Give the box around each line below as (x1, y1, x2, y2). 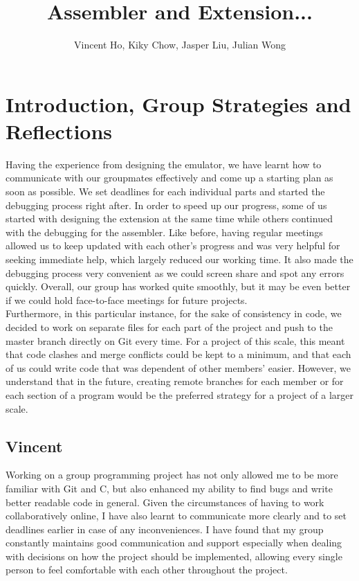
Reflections (6, 116, 113, 145)
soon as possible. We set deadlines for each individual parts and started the (6, 184, 325, 199)
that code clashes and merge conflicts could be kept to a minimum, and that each (6, 347, 351, 361)
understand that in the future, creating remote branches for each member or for (6, 374, 344, 388)
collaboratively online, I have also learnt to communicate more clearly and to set (6, 508, 347, 523)
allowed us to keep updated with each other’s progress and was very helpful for (6, 238, 340, 253)
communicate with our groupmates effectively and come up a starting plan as (6, 170, 333, 185)
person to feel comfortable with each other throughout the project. (6, 562, 288, 577)
